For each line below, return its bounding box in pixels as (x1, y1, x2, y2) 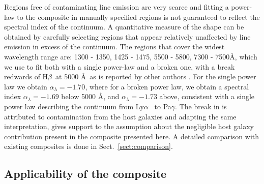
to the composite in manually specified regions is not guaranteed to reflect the (17, 11, 260, 22)
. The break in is (175, 101, 227, 111)
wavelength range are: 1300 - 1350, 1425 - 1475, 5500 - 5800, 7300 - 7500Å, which (4, 51, 257, 62)
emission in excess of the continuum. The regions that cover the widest (4, 41, 225, 52)
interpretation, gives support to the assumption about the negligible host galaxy (4, 121, 254, 132)
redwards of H (4, 71, 48, 82)
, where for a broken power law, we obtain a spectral (85, 81, 249, 91)
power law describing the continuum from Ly (4, 101, 144, 111)
